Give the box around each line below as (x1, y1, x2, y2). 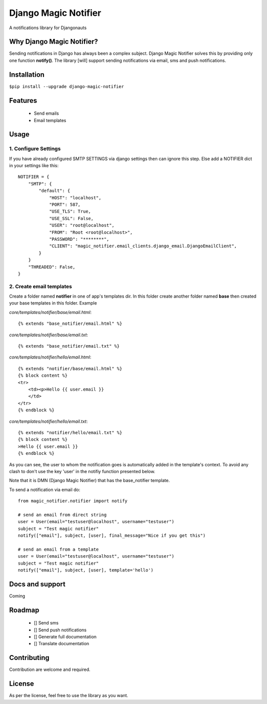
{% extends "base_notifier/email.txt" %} (18, 344, 120, 349)
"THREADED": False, (28, 264, 76, 269)
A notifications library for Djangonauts (9, 25, 87, 31)
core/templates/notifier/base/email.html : (9, 309, 92, 315)
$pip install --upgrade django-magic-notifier (9, 84, 124, 89)
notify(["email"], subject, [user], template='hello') (18, 567, 154, 573)
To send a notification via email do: (9, 486, 81, 492)
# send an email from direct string (18, 512, 107, 518)
